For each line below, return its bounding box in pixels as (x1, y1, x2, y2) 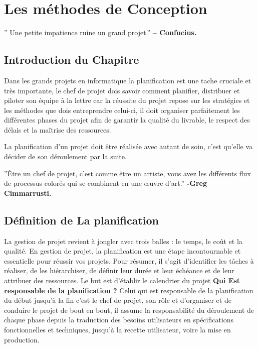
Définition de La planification (4, 212, 159, 227)
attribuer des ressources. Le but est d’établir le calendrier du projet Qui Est (4, 275, 240, 286)
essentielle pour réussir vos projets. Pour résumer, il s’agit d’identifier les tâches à (4, 255, 254, 266)
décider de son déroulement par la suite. (4, 151, 127, 162)
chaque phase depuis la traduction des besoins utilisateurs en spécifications (4, 314, 234, 325)
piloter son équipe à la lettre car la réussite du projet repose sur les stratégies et (4, 95, 250, 105)
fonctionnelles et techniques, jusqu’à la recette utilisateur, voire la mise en (4, 324, 231, 334)
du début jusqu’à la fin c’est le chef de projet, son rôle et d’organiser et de (4, 295, 231, 305)
